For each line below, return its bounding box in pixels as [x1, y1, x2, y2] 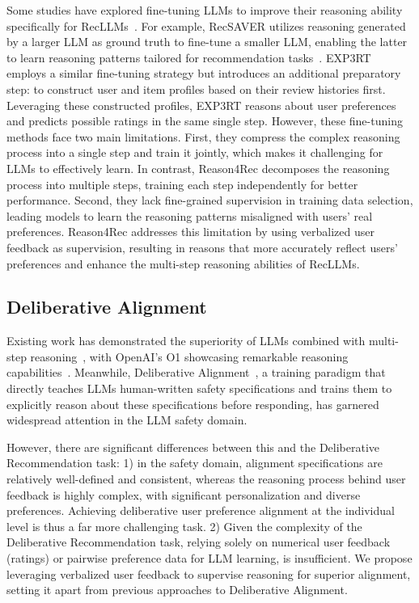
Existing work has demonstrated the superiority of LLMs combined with [6, 332, 366, 349]
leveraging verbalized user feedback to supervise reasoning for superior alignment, [6, 565, 411, 582]
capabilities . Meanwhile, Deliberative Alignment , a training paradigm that [6, 364, 386, 381]
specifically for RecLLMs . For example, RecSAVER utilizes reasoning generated [6, 17, 406, 34]
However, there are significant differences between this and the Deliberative [6, 438, 380, 455]
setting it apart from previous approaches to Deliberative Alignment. [6, 581, 348, 598]
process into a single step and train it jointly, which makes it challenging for [6, 144, 383, 161]
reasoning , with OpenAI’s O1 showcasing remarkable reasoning [30, 348, 349, 365]
